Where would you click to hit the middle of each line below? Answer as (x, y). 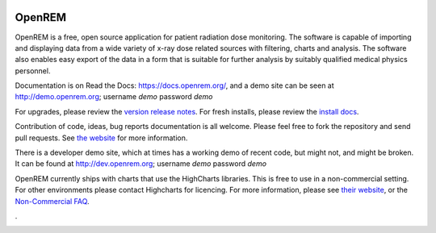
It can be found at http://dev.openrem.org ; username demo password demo (140, 164)
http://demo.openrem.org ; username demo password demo (114, 97)
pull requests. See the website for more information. (101, 138)
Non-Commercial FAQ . (52, 201)
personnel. (33, 71)
